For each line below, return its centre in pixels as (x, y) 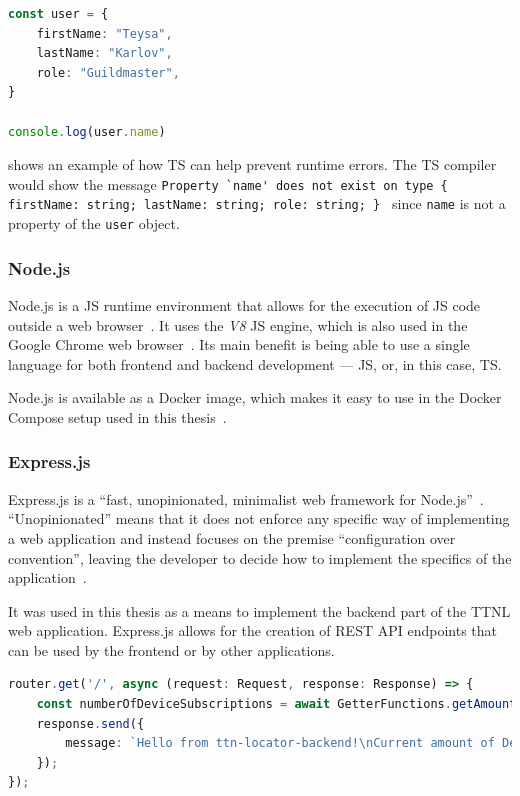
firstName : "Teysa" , (104, 33)
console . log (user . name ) (87, 131)
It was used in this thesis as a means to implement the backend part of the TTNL (259, 610)
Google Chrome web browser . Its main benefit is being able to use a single (239, 344)
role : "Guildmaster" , (108, 72)
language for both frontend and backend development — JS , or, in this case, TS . (255, 363)
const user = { (58, 14)
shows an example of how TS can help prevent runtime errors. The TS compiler (252, 164)
